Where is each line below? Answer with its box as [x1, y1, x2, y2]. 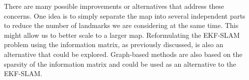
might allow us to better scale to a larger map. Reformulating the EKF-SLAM [4, 29, 240, 40]
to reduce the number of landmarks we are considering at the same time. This [4, 20, 239, 30]
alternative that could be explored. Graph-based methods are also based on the [4, 49, 243, 59]
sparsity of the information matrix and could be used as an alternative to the [4, 58, 236, 69]
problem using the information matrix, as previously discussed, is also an [4, 39, 223, 50]
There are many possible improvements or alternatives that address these [4, 1, 224, 11]
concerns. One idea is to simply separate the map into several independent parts [4, 10, 246, 21]
